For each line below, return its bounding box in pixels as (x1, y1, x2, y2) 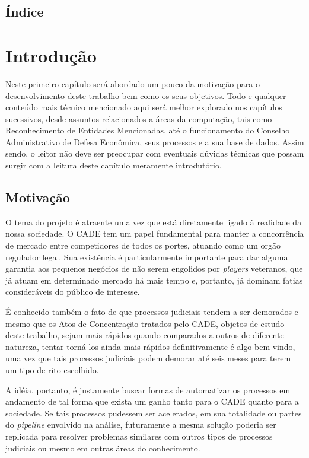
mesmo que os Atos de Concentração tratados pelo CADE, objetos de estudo (5, 317, 285, 329)
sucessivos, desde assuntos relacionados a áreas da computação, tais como (5, 112, 272, 125)
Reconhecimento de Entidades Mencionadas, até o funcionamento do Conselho (5, 124, 290, 136)
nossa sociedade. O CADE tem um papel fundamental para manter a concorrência (5, 227, 304, 240)
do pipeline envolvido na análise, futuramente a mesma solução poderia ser (5, 418, 276, 431)
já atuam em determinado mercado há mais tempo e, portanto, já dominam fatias (5, 273, 303, 286)
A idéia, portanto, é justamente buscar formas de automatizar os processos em (5, 383, 291, 396)
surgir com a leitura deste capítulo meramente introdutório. (5, 159, 222, 171)
